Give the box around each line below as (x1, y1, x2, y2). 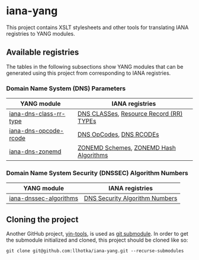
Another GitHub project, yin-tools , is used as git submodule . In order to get (6, 230, 188, 237)
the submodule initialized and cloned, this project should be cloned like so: (6, 236, 188, 244)
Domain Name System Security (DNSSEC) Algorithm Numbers (6, 169, 188, 177)
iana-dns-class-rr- (9, 110, 66, 118)
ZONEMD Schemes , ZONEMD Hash (78, 144, 176, 152)
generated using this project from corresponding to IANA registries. (6, 69, 171, 77)
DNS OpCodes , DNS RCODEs (78, 131, 159, 139)
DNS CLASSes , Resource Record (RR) (78, 110, 183, 118)
